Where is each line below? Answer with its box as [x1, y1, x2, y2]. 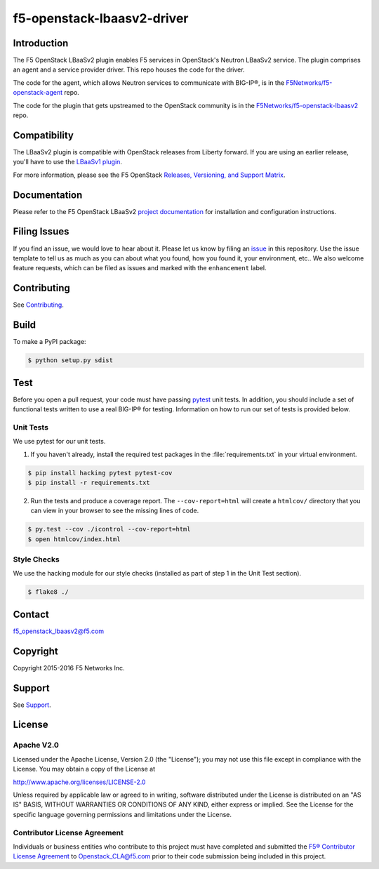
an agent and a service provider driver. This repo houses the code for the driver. [13, 65, 245, 74]
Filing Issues [13, 225, 69, 238]
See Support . [13, 701, 52, 709]
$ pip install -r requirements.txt [27, 478, 150, 486]
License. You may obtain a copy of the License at [13, 765, 156, 774]
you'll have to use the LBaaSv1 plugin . [13, 158, 123, 166]
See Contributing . [13, 300, 65, 309]
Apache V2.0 [13, 741, 60, 750]
